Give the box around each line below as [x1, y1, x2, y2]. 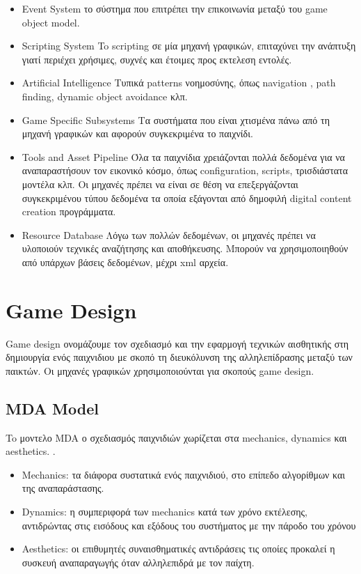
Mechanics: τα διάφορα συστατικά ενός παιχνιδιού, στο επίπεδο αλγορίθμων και [22, 467, 346, 481]
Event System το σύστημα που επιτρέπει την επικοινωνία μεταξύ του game [22, 1, 328, 15]
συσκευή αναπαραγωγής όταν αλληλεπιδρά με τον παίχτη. [22, 554, 255, 569]
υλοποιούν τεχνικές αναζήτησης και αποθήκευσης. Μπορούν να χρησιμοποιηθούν [22, 241, 348, 256]
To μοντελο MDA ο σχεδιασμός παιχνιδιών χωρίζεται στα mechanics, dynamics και [6, 430, 347, 444]
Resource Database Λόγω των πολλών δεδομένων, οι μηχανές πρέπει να [22, 227, 316, 242]
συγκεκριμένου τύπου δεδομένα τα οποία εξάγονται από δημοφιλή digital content [22, 190, 352, 205]
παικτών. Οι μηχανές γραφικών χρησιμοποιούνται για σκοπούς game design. [6, 363, 314, 378]
